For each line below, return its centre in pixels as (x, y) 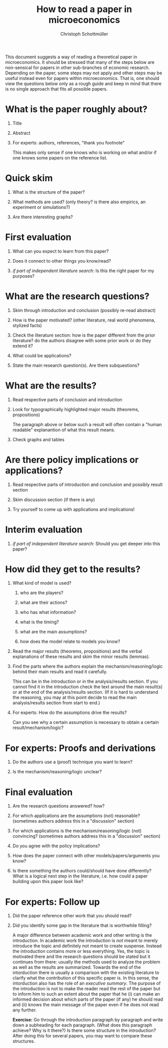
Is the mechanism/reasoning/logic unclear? (57, 772)
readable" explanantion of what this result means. (64, 430)
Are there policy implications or (72, 460)
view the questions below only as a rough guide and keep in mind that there (83, 84)
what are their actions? (44, 603)
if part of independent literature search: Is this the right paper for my (83, 271)
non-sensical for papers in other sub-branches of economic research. (77, 67)
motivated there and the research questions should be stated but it (81, 956)
